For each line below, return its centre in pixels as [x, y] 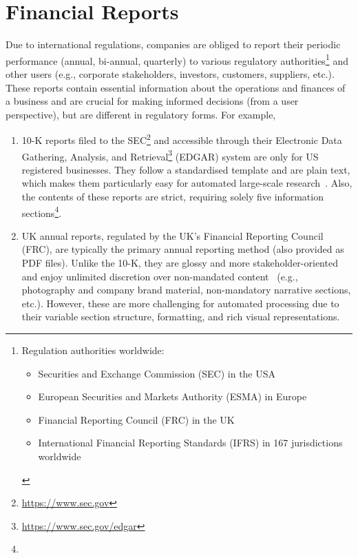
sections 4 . [42, 211]
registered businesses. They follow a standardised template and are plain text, [186, 169]
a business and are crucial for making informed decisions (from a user [152, 101]
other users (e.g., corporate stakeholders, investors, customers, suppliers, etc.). [170, 73]
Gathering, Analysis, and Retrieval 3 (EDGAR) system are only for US [170, 155]
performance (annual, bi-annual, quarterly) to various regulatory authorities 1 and [177, 59]
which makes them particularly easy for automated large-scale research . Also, [187, 183]
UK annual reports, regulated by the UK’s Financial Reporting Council [172, 235]
